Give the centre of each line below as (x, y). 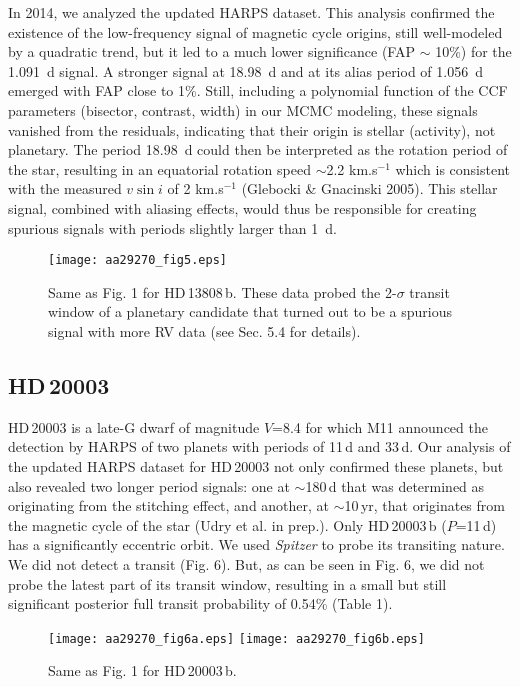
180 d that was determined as (395, 485)
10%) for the (473, 51)
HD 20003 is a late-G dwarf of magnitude (134, 426)
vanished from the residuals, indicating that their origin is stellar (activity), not (252, 129)
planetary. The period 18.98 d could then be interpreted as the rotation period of (258, 149)
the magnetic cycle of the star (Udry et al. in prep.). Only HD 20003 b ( (227, 524)
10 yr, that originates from (424, 505)
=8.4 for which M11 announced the (380, 426)
